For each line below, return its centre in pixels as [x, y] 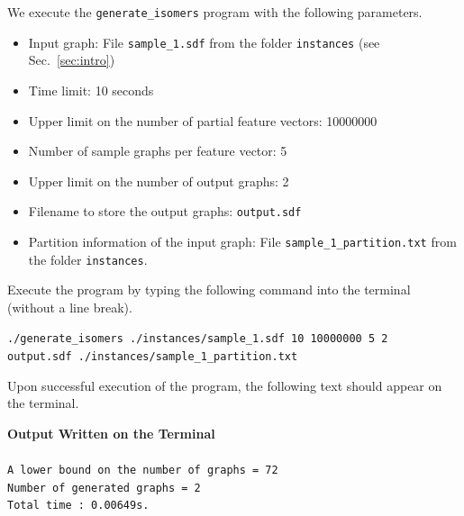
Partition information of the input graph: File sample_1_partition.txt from [242, 241]
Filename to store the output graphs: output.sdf [165, 211]
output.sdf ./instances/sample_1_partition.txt [153, 357]
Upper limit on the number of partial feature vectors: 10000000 [203, 120]
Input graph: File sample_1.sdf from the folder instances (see [204, 42]
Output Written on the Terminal [111, 433]
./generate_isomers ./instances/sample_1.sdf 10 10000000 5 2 [198, 339]
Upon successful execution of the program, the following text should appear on [225, 385]
